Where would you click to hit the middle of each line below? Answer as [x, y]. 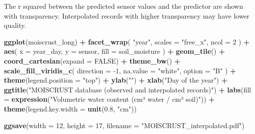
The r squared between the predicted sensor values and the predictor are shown [124, 6]
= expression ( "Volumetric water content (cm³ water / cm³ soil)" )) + [110, 99]
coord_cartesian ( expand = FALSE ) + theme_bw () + [92, 60]
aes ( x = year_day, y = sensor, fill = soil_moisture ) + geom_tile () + [114, 51]
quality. [15, 25]
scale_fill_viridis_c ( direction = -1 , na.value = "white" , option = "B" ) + [120, 70]
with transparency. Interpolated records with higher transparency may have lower [127, 15]
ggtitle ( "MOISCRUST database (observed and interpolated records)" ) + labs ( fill [127, 89]
